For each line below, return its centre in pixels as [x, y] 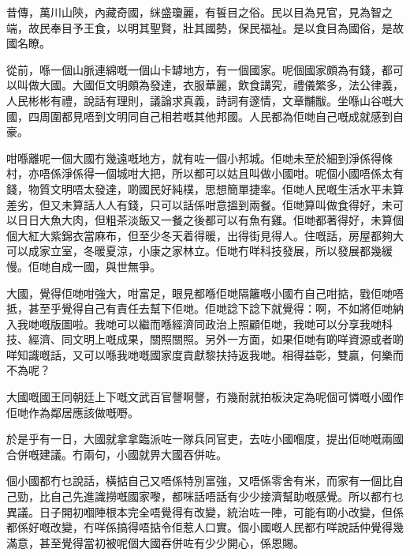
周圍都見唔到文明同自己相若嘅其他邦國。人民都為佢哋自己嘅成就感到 [216, 116]
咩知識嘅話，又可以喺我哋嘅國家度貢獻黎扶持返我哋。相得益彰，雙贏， [188, 354]
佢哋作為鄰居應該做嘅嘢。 [73, 412]
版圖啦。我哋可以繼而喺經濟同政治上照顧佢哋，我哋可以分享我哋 [216, 323]
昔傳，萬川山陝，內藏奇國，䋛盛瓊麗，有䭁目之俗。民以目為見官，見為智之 [199, 12]
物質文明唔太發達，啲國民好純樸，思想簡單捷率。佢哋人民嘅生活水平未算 [216, 188]
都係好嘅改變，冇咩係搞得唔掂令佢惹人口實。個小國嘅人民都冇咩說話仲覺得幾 [205, 527]
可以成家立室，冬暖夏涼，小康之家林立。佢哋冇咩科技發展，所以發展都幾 [194, 251]
